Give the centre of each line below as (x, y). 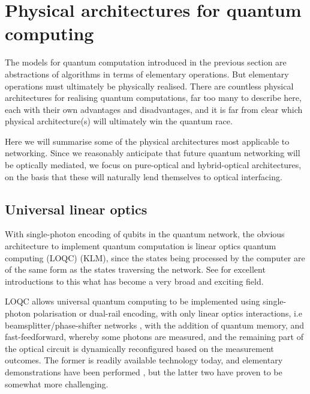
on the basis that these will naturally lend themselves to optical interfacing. (144, 176)
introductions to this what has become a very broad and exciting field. (134, 281)
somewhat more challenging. (57, 383)
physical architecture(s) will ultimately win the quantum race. (119, 121)
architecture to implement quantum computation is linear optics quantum (141, 246)
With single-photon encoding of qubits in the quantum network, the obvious (145, 234)
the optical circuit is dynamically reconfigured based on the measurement (139, 348)
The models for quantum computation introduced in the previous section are (146, 62)
